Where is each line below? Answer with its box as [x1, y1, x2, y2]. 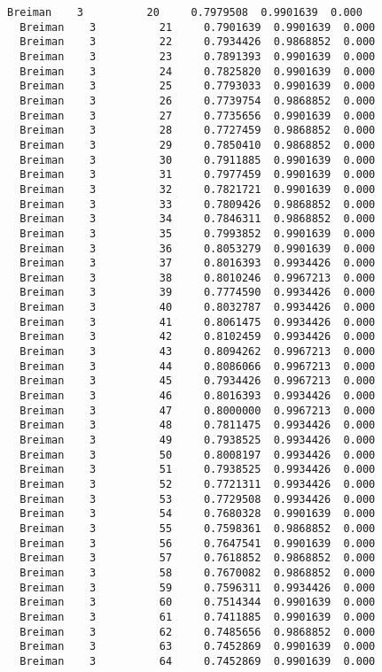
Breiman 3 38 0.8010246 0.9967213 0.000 [19, 271, 376, 284]
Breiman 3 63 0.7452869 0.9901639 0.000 [19, 640, 376, 653]
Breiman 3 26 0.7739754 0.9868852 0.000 [19, 94, 376, 107]
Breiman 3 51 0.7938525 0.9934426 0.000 [19, 463, 376, 476]
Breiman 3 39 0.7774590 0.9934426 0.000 [19, 286, 376, 299]
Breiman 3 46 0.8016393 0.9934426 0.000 [19, 390, 376, 403]
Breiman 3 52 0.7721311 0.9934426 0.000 [19, 478, 376, 490]
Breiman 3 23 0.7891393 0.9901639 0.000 [19, 50, 376, 63]
